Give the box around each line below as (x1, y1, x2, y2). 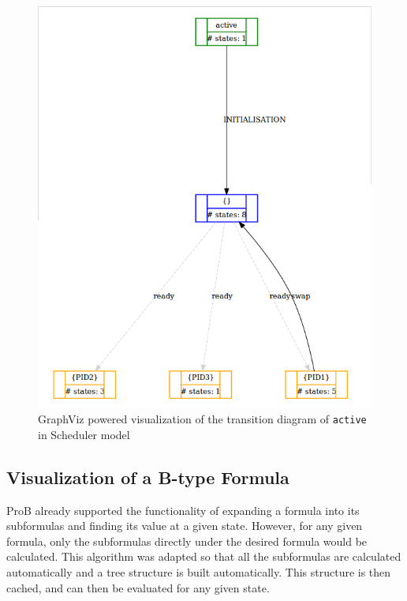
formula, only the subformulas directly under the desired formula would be (6, 532, 368, 549)
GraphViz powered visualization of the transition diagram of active (38, 411, 367, 427)
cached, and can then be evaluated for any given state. (6, 579, 270, 595)
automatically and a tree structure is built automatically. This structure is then (6, 563, 391, 580)
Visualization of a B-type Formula (6, 464, 289, 489)
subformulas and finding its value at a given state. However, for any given (6, 517, 363, 534)
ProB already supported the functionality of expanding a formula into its (6, 501, 360, 518)
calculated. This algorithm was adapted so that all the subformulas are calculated (6, 548, 401, 565)
